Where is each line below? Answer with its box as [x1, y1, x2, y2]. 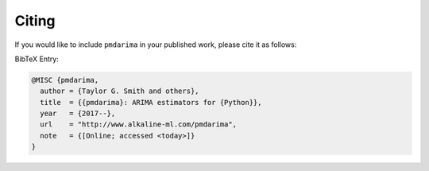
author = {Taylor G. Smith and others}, [40, 87, 199, 95]
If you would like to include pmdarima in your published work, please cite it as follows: [14, 40, 297, 49]
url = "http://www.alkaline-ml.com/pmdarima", [40, 120, 238, 129]
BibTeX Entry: [14, 54, 59, 64]
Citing [14, 12, 56, 29]
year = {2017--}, [40, 109, 116, 119]
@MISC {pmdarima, [31, 76, 99, 84]
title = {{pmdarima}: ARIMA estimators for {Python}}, [40, 98, 262, 107]
